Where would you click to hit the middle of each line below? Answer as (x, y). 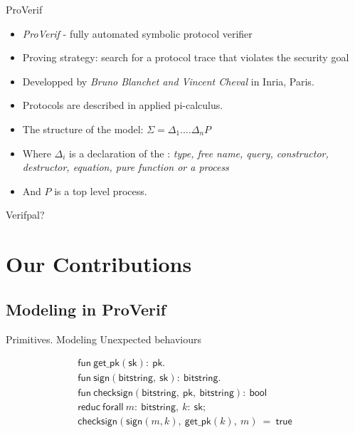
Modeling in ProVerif (86, 309)
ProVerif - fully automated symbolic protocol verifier (137, 33)
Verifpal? (25, 215)
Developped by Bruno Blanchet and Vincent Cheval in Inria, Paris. (168, 81)
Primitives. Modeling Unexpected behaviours (104, 339)
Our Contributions (99, 264)
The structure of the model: (83, 129)
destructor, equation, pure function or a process (126, 167)
